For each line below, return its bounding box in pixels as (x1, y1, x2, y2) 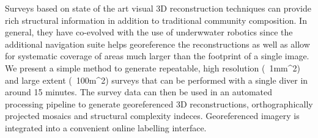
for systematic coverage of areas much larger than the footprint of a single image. (5, 49, 309, 62)
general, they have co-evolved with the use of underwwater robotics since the (5, 26, 293, 38)
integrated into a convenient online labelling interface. (5, 121, 207, 134)
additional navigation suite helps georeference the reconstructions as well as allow (5, 37, 310, 50)
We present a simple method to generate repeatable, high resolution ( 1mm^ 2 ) (5, 61, 300, 74)
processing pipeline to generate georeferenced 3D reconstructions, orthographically (5, 97, 313, 110)
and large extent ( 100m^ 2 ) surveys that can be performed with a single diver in (5, 73, 308, 86)
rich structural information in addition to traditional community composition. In (5, 13, 307, 26)
